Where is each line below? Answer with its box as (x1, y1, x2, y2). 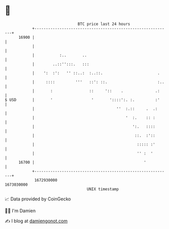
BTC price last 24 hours (77, 21, 130, 27)
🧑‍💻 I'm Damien (5, 208, 36, 214)
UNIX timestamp (87, 186, 119, 192)
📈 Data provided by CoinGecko (5, 196, 71, 202)
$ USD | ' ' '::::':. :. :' (5, 97, 160, 103)
